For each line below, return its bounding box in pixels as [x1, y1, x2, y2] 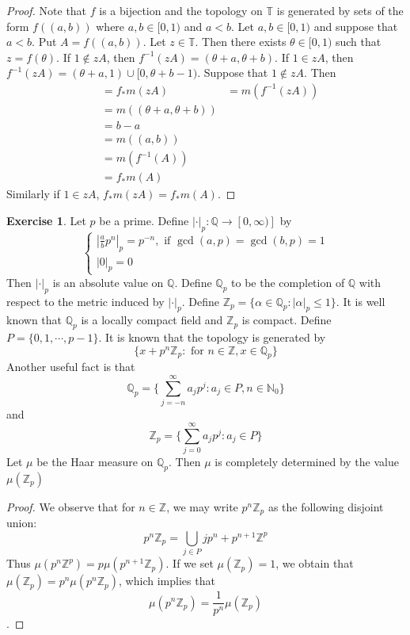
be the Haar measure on [36, 453, 154, 469]
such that [335, 33, 382, 50]
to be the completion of [231, 274, 345, 290]
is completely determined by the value [214, 453, 399, 469]
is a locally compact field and [81, 312, 223, 328]
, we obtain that [275, 555, 354, 572]
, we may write [166, 498, 238, 515]
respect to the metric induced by [6, 293, 165, 309]
